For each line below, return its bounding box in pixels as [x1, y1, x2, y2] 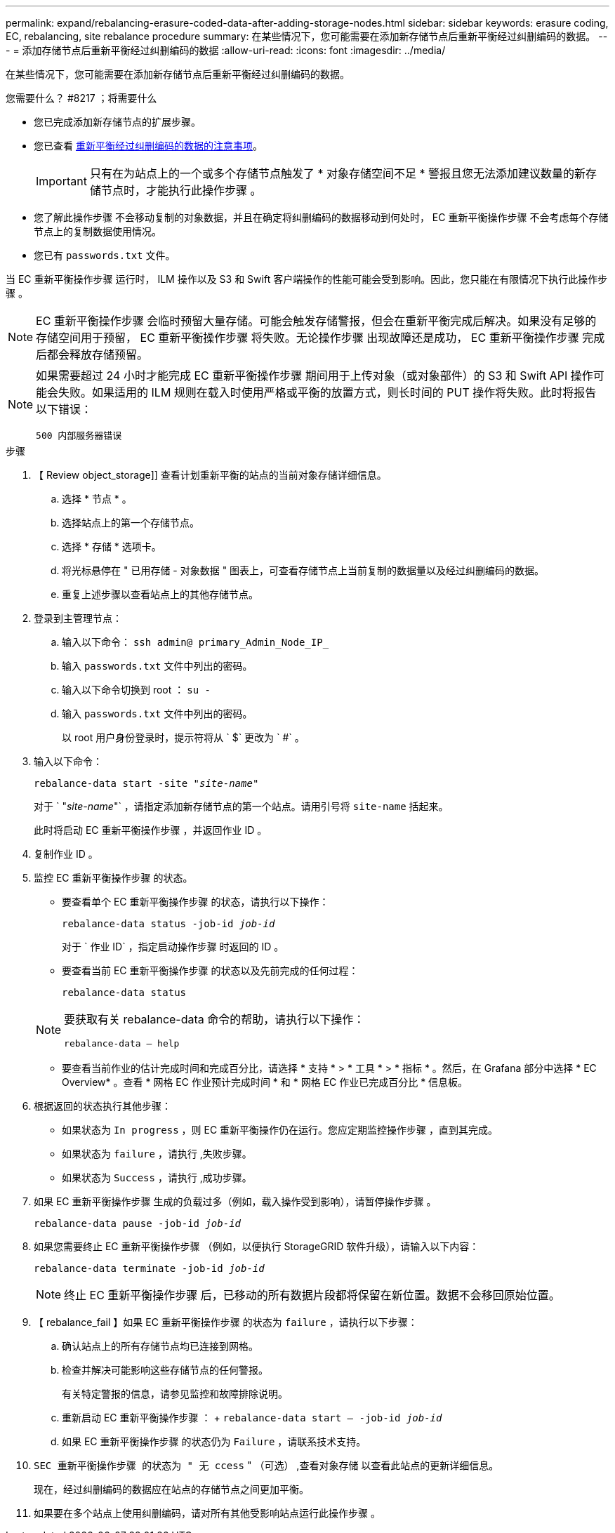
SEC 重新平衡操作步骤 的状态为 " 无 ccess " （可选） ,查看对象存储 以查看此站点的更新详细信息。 [34, 1459, 499, 1471]
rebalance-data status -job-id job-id [62, 918, 275, 929]
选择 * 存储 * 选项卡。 [62, 540, 161, 552]
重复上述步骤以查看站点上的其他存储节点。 [62, 588, 258, 600]
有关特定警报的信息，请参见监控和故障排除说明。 [62, 1388, 288, 1400]
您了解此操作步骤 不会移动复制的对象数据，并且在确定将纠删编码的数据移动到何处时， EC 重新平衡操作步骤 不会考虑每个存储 [34, 211, 609, 223]
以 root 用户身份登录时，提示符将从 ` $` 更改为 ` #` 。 [62, 731, 305, 743]
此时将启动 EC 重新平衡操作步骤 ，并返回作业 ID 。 [34, 824, 267, 836]
